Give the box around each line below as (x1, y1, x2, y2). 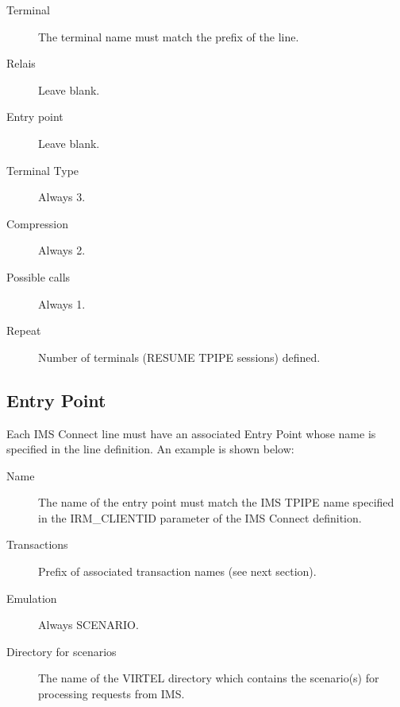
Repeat (6, 322, 41, 339)
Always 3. (38, 188, 86, 205)
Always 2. (38, 242, 86, 258)
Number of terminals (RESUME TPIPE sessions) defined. (38, 348, 321, 365)
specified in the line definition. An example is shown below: (6, 441, 294, 457)
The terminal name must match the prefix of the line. (38, 28, 299, 45)
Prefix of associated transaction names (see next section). (38, 563, 317, 580)
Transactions (6, 536, 68, 553)
